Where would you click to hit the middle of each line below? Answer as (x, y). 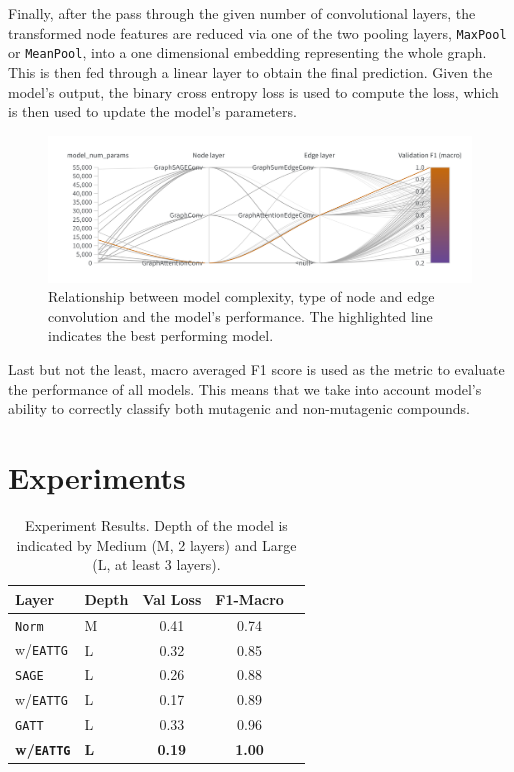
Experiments (97, 477)
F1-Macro (249, 598)
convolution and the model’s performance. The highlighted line (240, 315)
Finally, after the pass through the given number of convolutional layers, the (242, 13)
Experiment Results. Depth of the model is (156, 524)
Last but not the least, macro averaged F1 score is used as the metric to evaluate (256, 369)
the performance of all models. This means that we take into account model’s (245, 388)
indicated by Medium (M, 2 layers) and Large (156, 544)
